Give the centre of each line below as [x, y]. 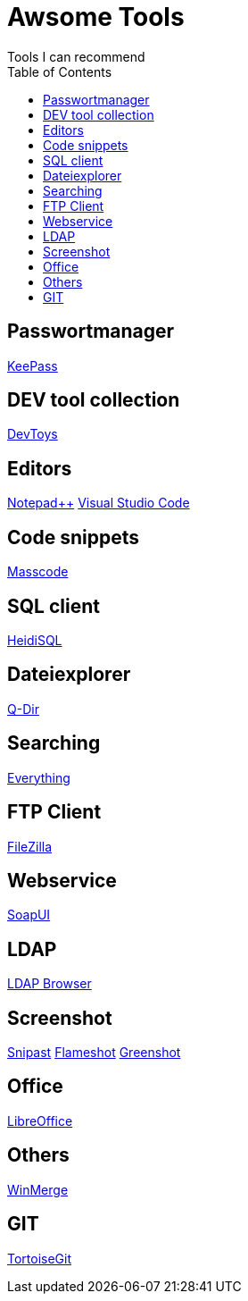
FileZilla [30, 846]
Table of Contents [60, 71]
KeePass [33, 365]
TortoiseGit [40, 1258]
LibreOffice [40, 1121]
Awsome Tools [96, 17]
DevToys [33, 434]
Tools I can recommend [76, 56]
